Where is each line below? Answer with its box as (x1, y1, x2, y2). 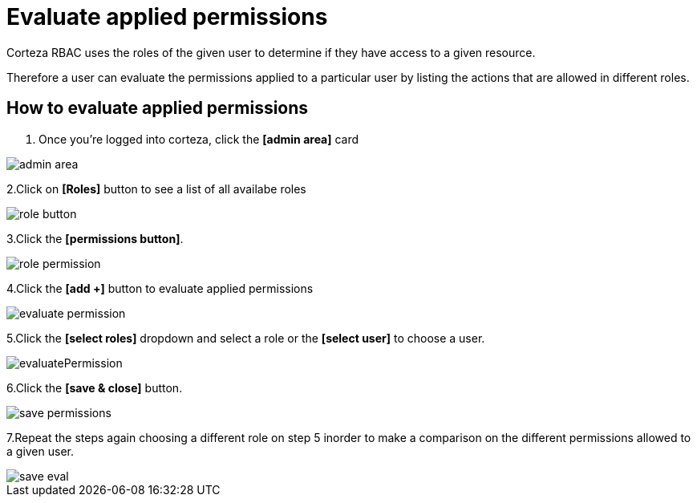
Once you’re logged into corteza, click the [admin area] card (38, 132, 359, 146)
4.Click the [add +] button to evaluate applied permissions (6, 281, 314, 295)
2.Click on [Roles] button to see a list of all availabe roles (6, 181, 306, 196)
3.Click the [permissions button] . (6, 231, 184, 245)
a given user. (6, 444, 74, 458)
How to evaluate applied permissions (6, 98, 309, 119)
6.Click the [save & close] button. (6, 380, 183, 395)
